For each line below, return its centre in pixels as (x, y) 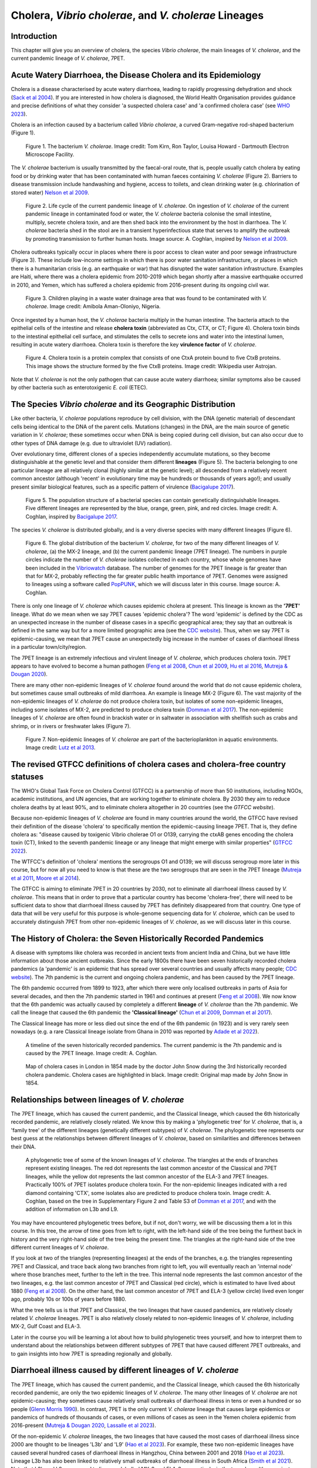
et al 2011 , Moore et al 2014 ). (45, 878)
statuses (27, 777)
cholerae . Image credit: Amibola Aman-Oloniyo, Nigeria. (93, 307)
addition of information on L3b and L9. (72, 1209)
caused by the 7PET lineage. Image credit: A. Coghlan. (92, 1053)
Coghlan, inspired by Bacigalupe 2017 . (72, 516)
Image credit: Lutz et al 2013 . (61, 748)
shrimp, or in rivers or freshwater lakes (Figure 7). (71, 726)
